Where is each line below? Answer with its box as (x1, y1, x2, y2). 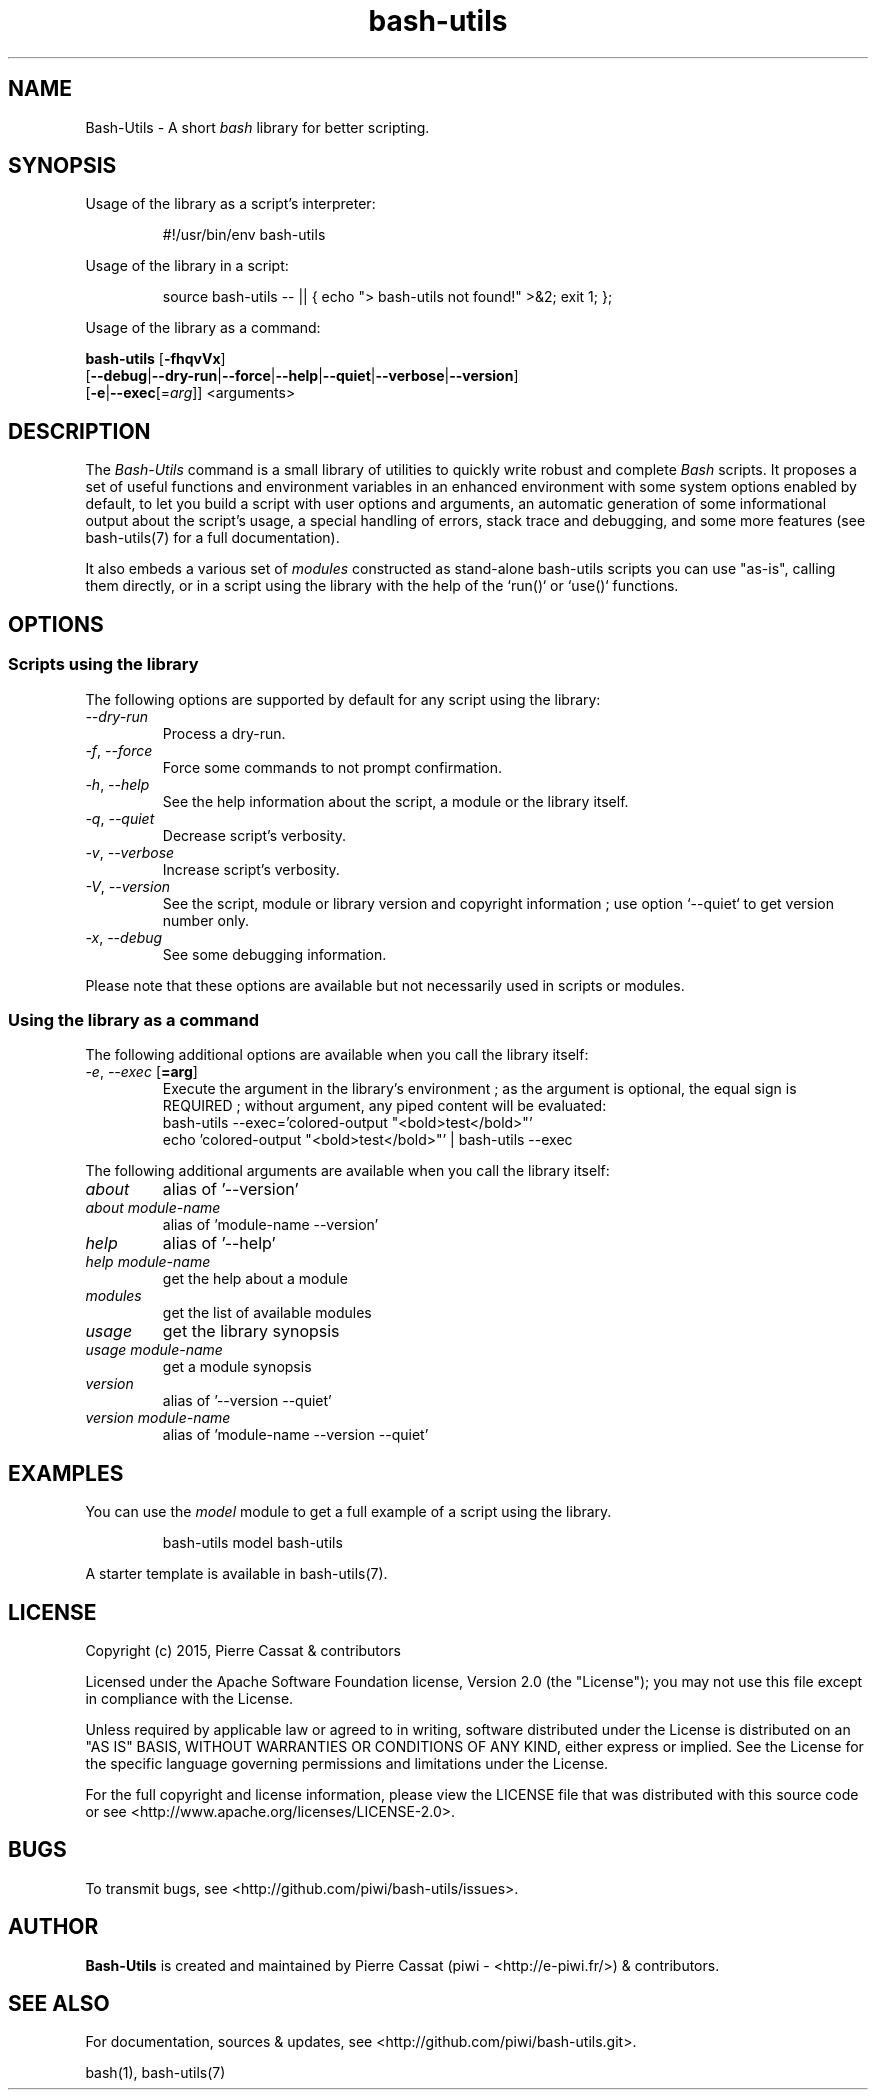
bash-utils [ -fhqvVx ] (85, 350, 226, 368)
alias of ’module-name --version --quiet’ (162, 1426, 429, 1444)
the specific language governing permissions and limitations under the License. (85, 1754, 609, 1772)
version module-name (85, 1409, 231, 1427)
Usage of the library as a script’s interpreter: (85, 195, 376, 213)
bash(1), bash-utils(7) (85, 2064, 226, 2082)
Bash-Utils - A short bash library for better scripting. (85, 118, 430, 136)
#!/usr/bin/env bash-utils (162, 226, 326, 244)
